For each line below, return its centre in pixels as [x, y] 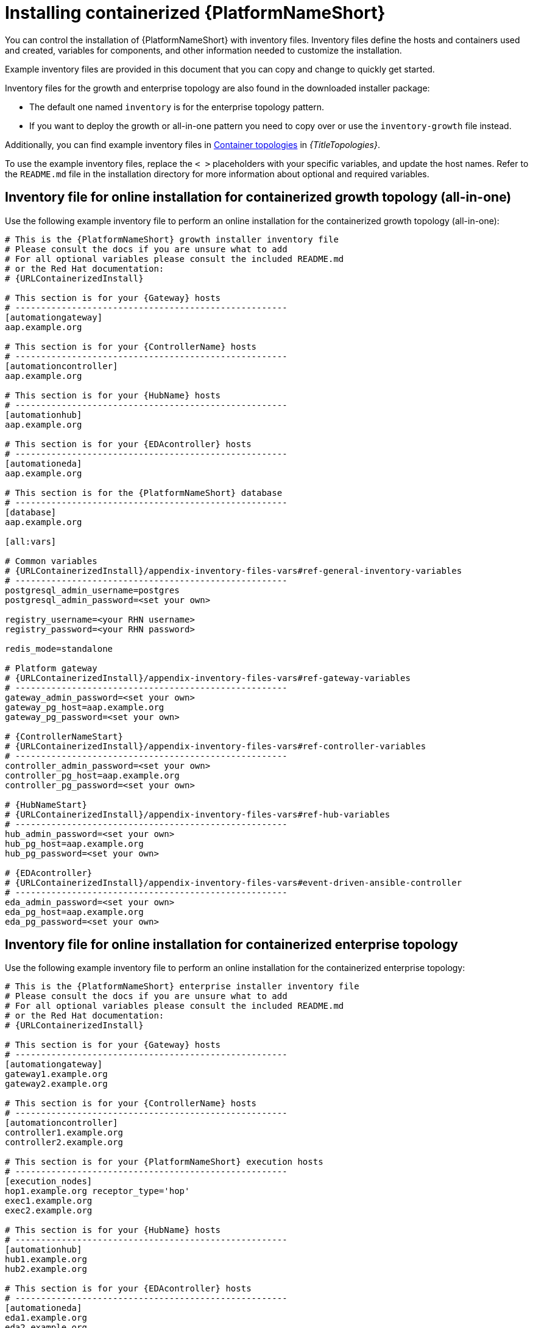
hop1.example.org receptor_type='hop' [97, 1191]
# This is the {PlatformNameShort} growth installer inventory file [172, 239]
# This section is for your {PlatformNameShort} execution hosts [164, 1162]
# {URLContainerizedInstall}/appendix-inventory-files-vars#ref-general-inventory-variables [234, 570]
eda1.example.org [46, 1318]
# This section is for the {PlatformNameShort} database [144, 493]
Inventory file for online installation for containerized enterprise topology [231, 945]
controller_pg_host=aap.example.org [92, 775]
